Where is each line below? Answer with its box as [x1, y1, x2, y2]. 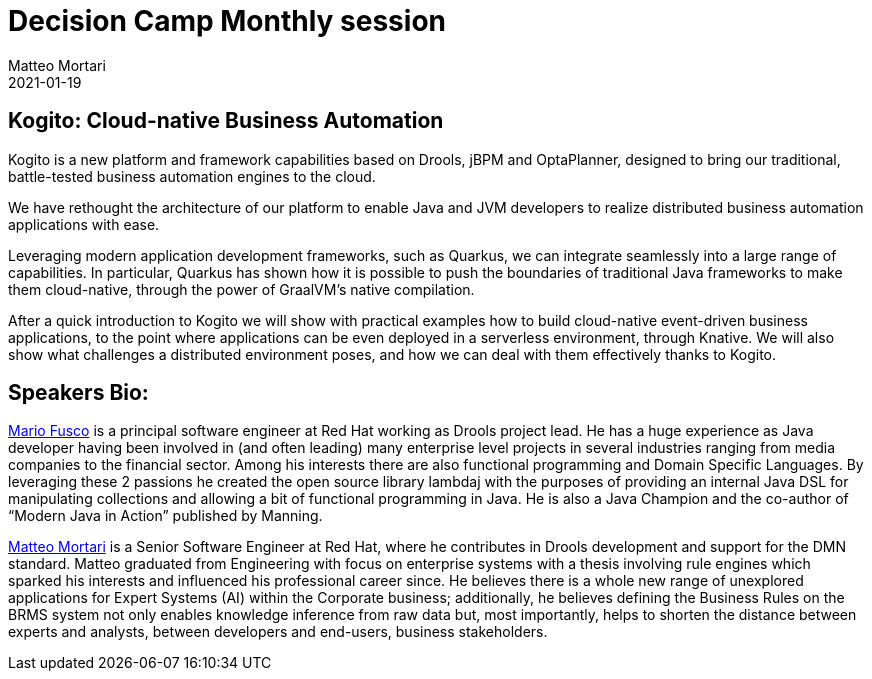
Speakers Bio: [8, 380, 149, 406]
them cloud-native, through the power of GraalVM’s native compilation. [8, 280, 475, 298]
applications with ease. [8, 215, 160, 233]
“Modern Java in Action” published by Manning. [8, 507, 323, 525]
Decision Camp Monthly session [8, 4, 446, 38]
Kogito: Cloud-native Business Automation [8, 108, 444, 134]
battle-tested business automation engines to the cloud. [8, 167, 376, 185]
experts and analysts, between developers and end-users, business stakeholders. [8, 623, 548, 641]
